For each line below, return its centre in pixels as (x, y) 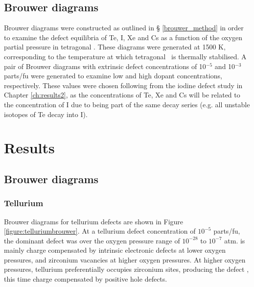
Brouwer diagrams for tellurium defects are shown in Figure (94, 221)
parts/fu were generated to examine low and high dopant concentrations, (113, 76)
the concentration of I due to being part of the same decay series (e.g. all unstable (127, 104)
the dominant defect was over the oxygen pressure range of (92, 240)
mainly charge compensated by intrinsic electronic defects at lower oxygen (115, 250)
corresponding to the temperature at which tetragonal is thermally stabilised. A (125, 56)
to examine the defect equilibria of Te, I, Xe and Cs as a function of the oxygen (123, 37)
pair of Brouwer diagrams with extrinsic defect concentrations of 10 (105, 66)
